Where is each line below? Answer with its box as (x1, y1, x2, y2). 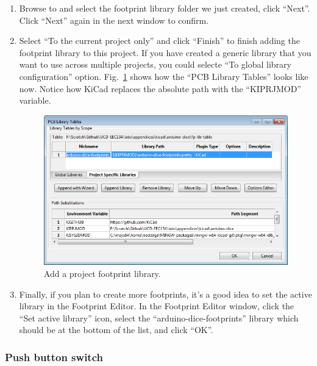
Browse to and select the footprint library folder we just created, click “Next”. (19, 2, 310, 14)
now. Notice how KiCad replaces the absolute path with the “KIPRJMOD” (19, 82, 301, 95)
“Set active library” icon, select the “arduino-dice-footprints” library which (19, 311, 299, 324)
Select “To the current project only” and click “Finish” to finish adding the (19, 34, 300, 47)
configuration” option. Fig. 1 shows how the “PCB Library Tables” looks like (19, 70, 308, 82)
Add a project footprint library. (43, 267, 161, 279)
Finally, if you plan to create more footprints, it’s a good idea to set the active (19, 287, 312, 300)
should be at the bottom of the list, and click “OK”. (19, 323, 213, 336)
